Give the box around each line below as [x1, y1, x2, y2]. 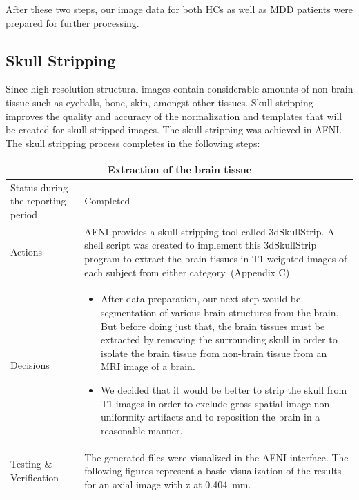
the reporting [10, 193, 66, 208]
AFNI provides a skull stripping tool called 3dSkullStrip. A [84, 224, 335, 238]
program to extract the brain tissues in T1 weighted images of [84, 251, 347, 265]
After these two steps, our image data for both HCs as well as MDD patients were [6, 2, 353, 16]
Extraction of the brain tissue [107, 162, 252, 176]
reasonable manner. [101, 423, 183, 437]
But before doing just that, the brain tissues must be [101, 318, 325, 333]
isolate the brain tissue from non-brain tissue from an [101, 345, 327, 360]
